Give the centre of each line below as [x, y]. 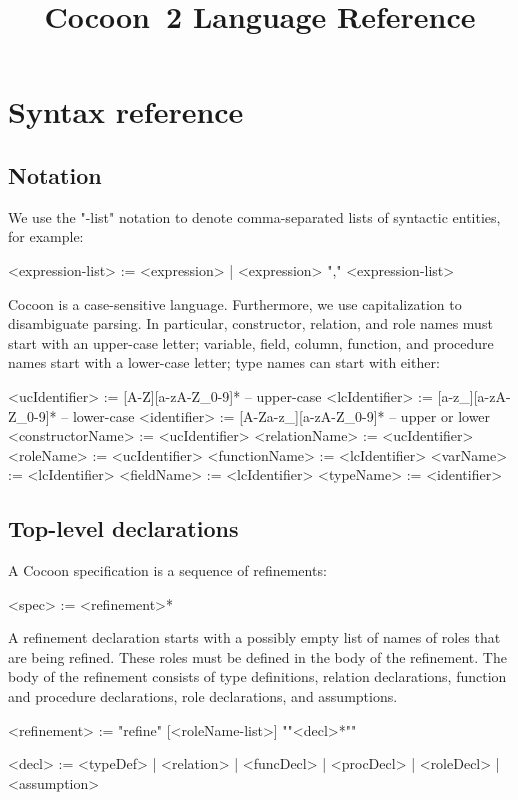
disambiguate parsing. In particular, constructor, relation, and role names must [250, 323]
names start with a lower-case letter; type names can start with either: [224, 362]
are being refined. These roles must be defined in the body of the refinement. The [257, 656]
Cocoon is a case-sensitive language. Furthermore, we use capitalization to [235, 303]
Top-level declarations [123, 528]
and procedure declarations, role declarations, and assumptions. [203, 696]
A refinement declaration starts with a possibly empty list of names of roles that [254, 637]
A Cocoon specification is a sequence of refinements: [167, 570]
